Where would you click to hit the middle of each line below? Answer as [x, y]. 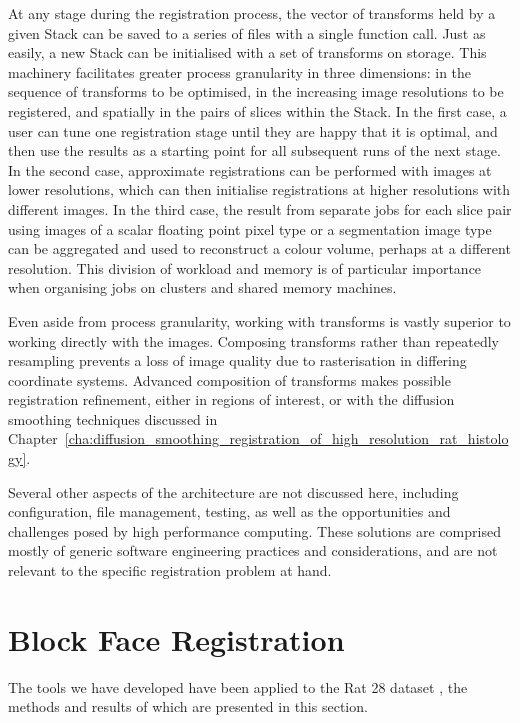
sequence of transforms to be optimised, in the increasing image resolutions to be [256, 91]
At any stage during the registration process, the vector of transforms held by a [252, 13]
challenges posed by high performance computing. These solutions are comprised [254, 530]
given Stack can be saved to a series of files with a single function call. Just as [247, 32]
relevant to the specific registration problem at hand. [170, 570]
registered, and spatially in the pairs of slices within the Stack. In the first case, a [257, 110]
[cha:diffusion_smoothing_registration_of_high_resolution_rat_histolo [286, 438]
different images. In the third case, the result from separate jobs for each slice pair [260, 208]
